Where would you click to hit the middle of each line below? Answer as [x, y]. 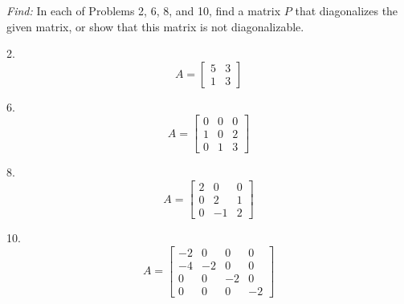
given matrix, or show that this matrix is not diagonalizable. [155, 26]
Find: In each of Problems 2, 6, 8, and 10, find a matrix [144, 10]
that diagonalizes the [347, 10]
